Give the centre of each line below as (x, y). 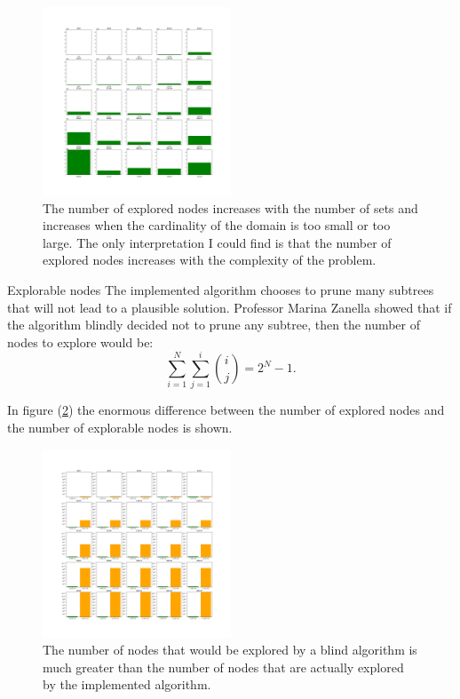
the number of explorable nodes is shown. (120, 428)
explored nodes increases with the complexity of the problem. (210, 260)
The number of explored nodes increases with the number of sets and (230, 207)
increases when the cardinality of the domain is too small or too (217, 225)
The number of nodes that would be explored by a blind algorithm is (230, 650)
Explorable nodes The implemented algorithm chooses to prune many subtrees (221, 289)
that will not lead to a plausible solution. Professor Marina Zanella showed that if (230, 307)
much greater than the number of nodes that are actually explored (223, 667)
